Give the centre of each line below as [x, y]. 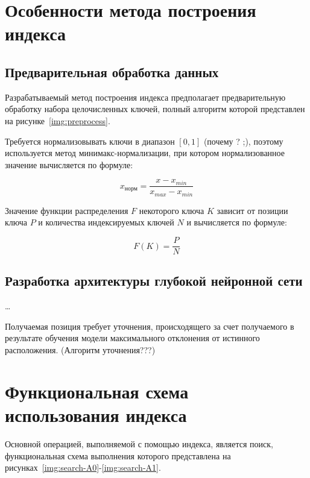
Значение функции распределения [67, 210]
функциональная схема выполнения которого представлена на [118, 455]
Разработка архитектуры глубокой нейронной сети [154, 281]
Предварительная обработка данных [112, 71]
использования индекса [96, 415]
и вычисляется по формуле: [237, 222]
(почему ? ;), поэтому [243, 141]
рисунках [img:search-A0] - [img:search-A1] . [83, 467]
